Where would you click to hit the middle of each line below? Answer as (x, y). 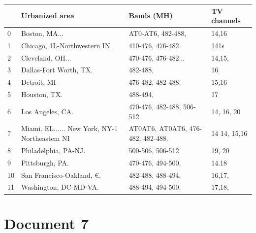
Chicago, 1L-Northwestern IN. (67, 45)
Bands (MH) (151, 16)
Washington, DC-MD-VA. (60, 187)
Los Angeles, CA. (48, 111)
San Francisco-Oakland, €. (61, 175)
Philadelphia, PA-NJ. (53, 150)
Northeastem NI (46, 138)
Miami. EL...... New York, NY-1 (70, 128)
